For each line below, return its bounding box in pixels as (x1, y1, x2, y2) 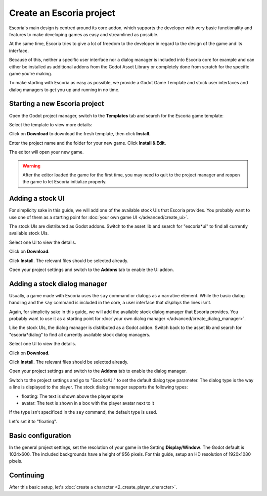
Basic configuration (9, 431, 71, 440)
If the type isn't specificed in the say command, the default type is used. (9, 409, 158, 415)
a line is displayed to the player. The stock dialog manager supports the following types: (9, 384, 188, 390)
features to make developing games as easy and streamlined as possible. (9, 31, 159, 37)
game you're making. (9, 70, 52, 76)
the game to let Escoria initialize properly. (22, 179, 107, 185)
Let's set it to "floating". (9, 418, 57, 424)
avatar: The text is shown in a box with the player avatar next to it (21, 400, 154, 406)
